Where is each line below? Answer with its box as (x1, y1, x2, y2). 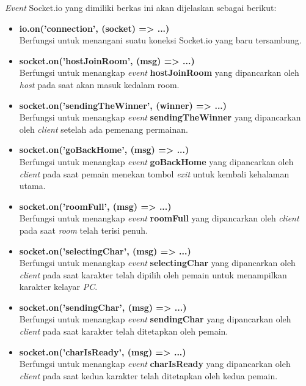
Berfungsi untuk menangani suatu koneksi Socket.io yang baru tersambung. (19, 34, 302, 46)
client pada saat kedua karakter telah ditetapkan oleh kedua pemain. (19, 369, 278, 382)
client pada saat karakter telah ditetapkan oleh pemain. (19, 325, 228, 338)
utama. (19, 179, 46, 192)
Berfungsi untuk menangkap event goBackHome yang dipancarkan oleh (19, 155, 294, 168)
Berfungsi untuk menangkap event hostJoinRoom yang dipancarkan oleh (19, 66, 299, 79)
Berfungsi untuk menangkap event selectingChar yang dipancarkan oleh (19, 256, 296, 269)
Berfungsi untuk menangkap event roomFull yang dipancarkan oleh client (19, 212, 299, 225)
